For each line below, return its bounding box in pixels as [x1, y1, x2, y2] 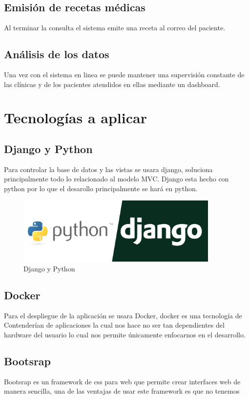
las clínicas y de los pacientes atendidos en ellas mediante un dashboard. [4, 79, 220, 89]
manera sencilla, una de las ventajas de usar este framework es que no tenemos [4, 386, 240, 396]
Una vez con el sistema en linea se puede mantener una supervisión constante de [4, 69, 245, 79]
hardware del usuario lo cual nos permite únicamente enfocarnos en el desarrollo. [4, 329, 246, 339]
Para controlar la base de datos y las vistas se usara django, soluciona [4, 164, 213, 174]
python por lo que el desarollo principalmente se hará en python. [4, 183, 198, 193]
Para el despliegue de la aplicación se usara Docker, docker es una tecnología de [4, 310, 242, 320]
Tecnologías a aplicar [4, 108, 147, 128]
